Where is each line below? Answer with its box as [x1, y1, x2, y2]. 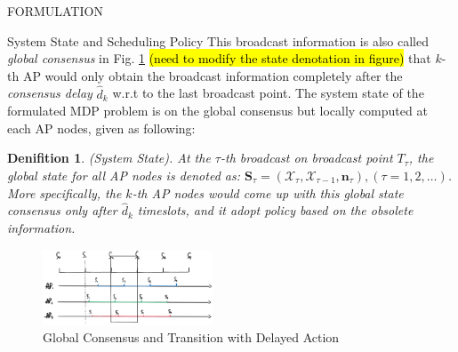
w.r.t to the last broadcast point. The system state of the [112, 84, 424, 102]
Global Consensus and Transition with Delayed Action [43, 328, 340, 347]
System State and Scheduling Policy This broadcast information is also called [7, 31, 429, 50]
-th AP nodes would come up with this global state [132, 183, 404, 202]
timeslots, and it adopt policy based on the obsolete [137, 201, 414, 220]
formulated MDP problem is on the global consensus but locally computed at [7, 101, 428, 120]
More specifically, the [7, 183, 122, 202]
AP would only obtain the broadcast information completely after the [22, 66, 403, 84]
